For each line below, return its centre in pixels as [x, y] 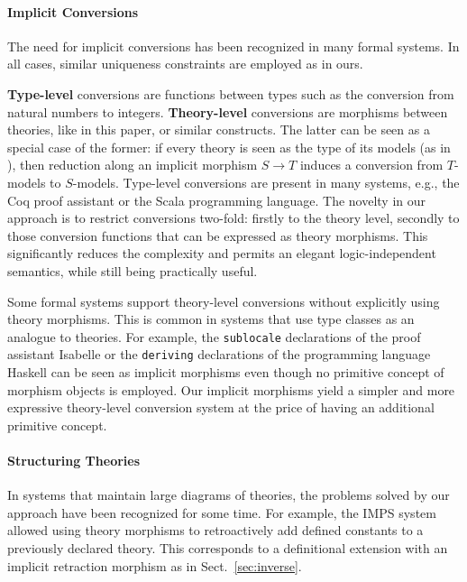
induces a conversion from [371, 165]
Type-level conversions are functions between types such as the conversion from [231, 93]
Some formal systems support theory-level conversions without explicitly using [224, 301]
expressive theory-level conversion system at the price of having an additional [221, 407]
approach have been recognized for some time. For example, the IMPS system [222, 512]
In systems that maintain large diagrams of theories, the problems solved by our [229, 495]
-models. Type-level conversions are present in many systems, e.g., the [266, 182]
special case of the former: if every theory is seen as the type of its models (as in [229, 147]
